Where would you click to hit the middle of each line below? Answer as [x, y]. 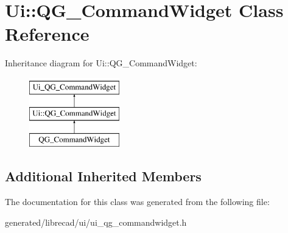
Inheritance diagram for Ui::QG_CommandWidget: [101, 63]
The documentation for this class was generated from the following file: [137, 202]
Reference [47, 34]
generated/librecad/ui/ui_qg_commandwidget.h [96, 222]
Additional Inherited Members [103, 176]
